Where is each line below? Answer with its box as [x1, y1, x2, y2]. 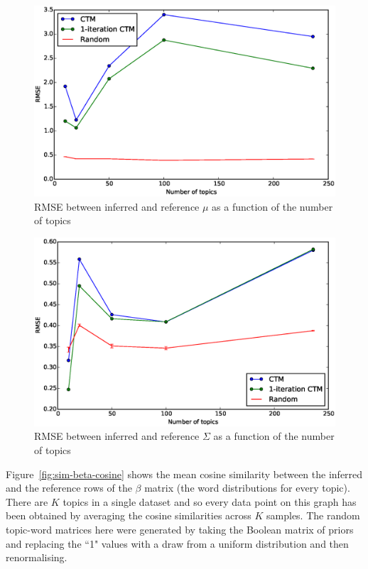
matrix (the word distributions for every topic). [144, 480, 350, 495]
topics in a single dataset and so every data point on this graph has [63, 494, 357, 509]
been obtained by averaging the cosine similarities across [6, 508, 251, 523]
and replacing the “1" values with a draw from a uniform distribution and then [6, 536, 349, 551]
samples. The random [266, 508, 360, 523]
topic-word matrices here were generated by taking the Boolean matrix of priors [6, 521, 354, 536]
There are [6, 494, 48, 509]
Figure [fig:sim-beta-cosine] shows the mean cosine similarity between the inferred [6, 466, 363, 481]
